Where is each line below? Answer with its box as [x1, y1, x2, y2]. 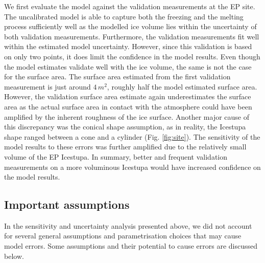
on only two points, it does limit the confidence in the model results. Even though [4, 51, 260, 61]
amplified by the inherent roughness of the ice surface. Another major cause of [4, 111, 250, 122]
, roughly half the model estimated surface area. [107, 81, 257, 92]
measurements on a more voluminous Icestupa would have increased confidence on [4, 161, 261, 172]
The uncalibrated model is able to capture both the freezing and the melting [4, 11, 244, 21]
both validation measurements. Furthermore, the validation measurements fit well [4, 31, 259, 41]
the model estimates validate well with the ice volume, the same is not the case [4, 61, 252, 72]
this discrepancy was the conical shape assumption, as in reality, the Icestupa [4, 121, 246, 132]
